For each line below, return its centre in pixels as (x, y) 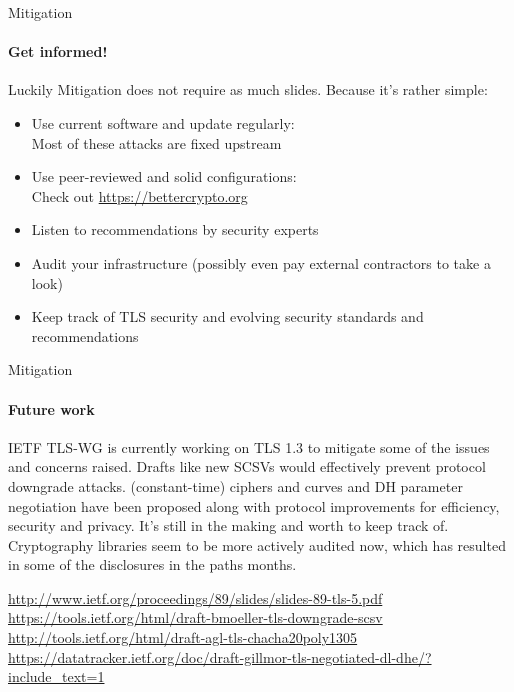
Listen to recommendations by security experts (175, 229)
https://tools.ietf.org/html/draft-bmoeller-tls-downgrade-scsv (195, 617)
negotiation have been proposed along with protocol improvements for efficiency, (254, 505)
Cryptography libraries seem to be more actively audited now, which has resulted (257, 544)
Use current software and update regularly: (163, 122)
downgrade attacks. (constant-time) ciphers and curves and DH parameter (235, 485)
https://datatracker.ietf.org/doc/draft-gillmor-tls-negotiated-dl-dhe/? (220, 656)
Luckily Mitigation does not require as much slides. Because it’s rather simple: (248, 89)
